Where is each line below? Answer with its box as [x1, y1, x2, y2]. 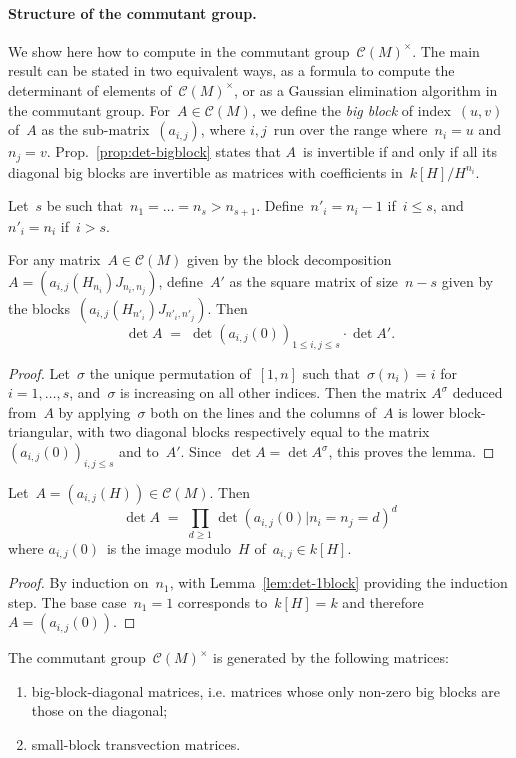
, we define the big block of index [251, 99, 451, 120]
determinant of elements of [8, 79, 172, 100]
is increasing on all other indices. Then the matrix [120, 382, 427, 403]
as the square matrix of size [229, 270, 399, 291]
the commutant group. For [8, 99, 171, 120]
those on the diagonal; [31, 700, 168, 721]
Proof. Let [8, 362, 70, 383]
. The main [412, 40, 480, 61]
